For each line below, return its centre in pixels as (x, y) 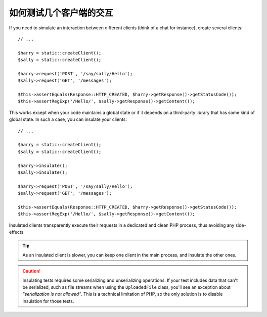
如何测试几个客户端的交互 (61, 13)
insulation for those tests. (48, 301)
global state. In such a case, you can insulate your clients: (68, 119)
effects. (17, 232)
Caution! (32, 271)
